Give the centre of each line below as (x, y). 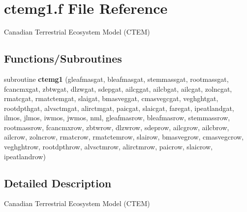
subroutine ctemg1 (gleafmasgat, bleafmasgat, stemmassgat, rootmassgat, (116, 79)
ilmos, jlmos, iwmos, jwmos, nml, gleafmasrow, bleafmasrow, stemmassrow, (117, 118)
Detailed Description (58, 183)
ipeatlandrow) (25, 156)
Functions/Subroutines (63, 58)
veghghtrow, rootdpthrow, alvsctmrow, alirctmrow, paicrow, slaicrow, (108, 147)
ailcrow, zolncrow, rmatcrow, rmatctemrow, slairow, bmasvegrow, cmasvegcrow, (124, 137)
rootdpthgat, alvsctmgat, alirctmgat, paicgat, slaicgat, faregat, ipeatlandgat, (119, 108)
